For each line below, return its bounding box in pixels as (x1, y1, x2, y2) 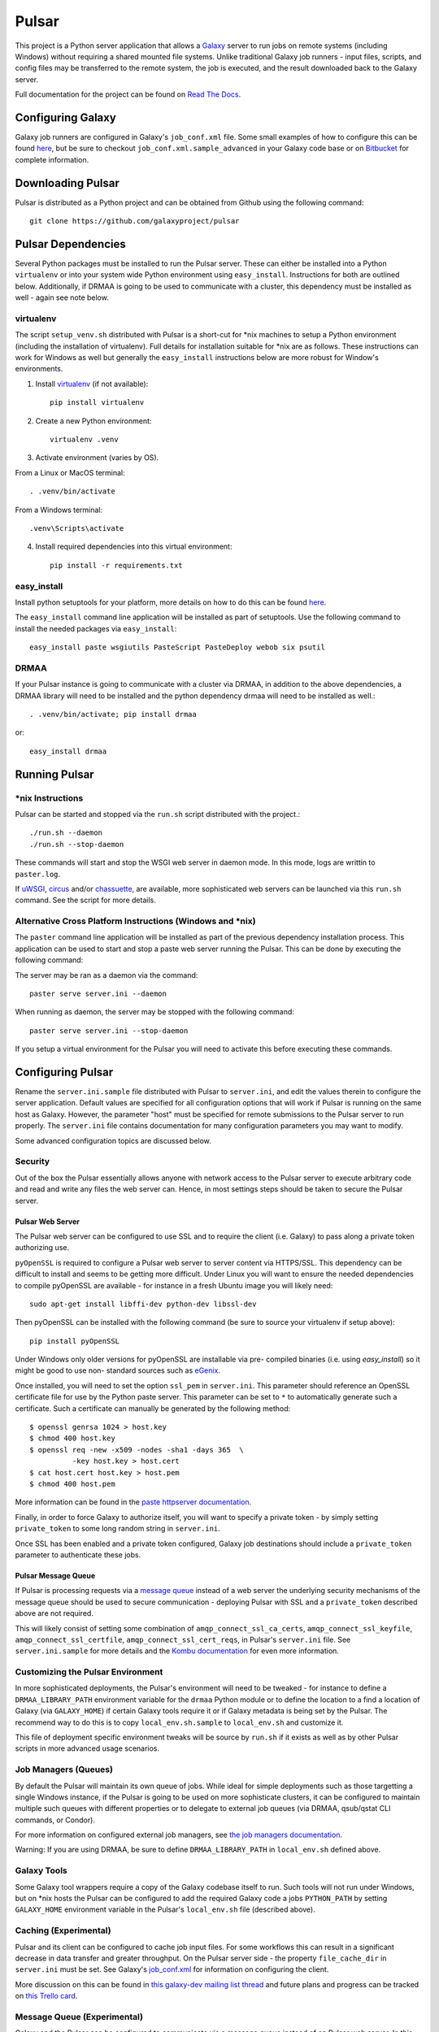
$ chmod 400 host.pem (29, 1479, 115, 1488)
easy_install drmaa (29, 746, 107, 756)
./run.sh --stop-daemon (29, 840, 124, 849)
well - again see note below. (15, 293, 109, 302)
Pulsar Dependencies (15, 237, 126, 251)
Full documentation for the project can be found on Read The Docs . (15, 89, 241, 99)
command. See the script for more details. (15, 895, 156, 905)
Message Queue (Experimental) (15, 2011, 144, 2022)
